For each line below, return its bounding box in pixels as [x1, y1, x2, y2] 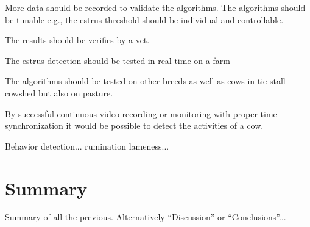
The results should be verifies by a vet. [5, 34, 150, 46]
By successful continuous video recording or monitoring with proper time [5, 107, 277, 120]
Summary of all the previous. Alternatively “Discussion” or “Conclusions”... [5, 211, 286, 223]
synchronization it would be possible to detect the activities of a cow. [5, 119, 264, 132]
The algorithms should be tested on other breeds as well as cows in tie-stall [5, 74, 286, 87]
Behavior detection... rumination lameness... [5, 139, 169, 152]
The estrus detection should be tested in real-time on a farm [5, 54, 230, 67]
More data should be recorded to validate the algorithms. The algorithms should [5, 1, 306, 13]
